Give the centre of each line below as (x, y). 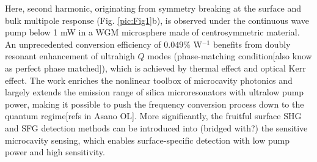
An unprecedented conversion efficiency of (83, 44)
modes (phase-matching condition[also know (230, 56)
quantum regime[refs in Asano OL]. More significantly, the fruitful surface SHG (153, 116)
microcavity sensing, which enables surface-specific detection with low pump (147, 140)
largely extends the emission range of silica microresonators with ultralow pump (155, 92)
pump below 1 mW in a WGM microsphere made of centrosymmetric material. (152, 32)
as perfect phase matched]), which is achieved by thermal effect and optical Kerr (155, 68)
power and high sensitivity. (55, 152)
